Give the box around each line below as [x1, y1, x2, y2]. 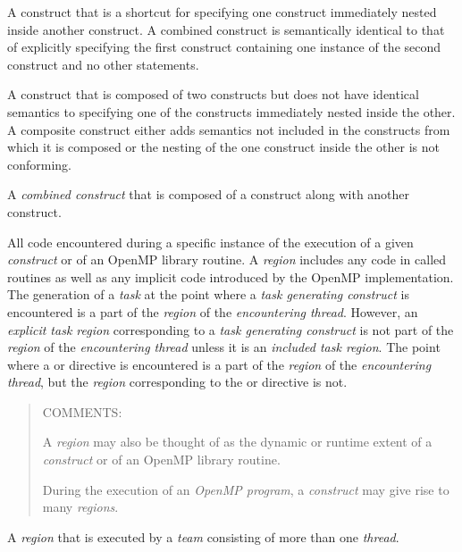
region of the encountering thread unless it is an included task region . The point [7, 338, 441, 356]
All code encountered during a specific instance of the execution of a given [7, 232, 414, 251]
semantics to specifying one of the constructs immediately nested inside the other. [7, 102, 456, 121]
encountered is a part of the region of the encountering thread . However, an [7, 302, 418, 321]
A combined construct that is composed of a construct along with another [7, 185, 410, 204]
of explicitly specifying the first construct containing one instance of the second [7, 38, 441, 56]
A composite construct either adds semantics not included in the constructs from [7, 120, 450, 138]
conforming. [7, 155, 72, 173]
